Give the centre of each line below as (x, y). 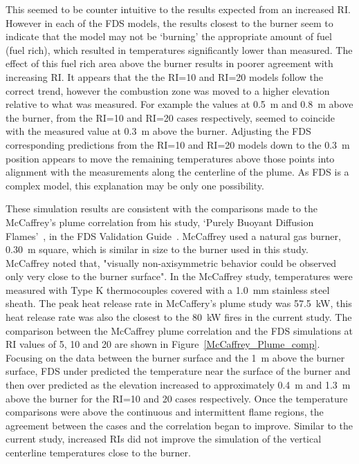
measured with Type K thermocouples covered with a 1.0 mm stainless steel (168, 289)
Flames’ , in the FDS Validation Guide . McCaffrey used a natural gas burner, (173, 235)
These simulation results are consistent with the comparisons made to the (162, 208)
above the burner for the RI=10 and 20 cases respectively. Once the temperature (177, 398)
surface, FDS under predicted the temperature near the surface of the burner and (178, 371)
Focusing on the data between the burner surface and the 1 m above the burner (175, 357)
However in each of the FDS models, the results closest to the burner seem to (169, 22)
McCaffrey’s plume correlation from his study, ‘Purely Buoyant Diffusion (160, 222)
